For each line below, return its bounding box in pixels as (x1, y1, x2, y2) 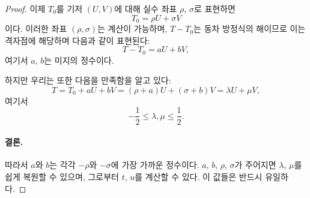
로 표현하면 (193, 2, 236, 14)
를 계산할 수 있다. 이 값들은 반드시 (135, 170, 263, 182)
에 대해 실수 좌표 (114, 2, 177, 14)
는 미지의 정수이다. (44, 53, 114, 66)
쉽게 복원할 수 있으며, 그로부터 (5, 170, 119, 182)
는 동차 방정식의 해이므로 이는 (193, 22, 306, 35)
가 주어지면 (234, 158, 276, 171)
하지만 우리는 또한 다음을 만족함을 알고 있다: (5, 74, 171, 86)
